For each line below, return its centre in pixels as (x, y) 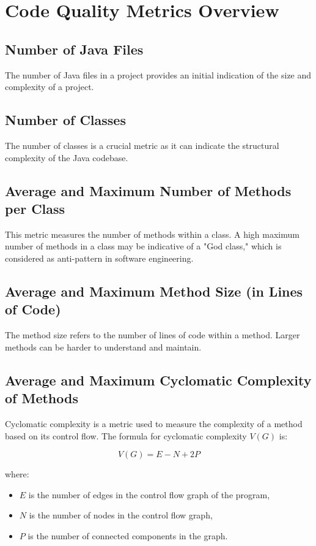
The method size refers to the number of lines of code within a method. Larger (152, 335)
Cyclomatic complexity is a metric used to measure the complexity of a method (154, 423)
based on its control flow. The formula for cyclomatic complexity (126, 435)
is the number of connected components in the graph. (128, 535)
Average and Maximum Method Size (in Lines (154, 291)
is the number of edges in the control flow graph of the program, (149, 494)
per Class (35, 208)
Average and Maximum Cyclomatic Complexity (158, 380)
